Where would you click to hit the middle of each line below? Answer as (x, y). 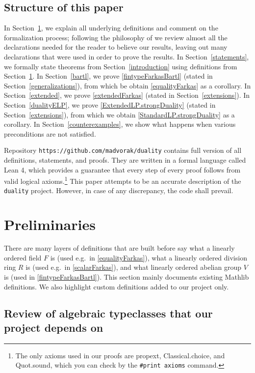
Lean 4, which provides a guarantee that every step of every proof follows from (122, 169)
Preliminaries (50, 224)
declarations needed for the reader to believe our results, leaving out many (116, 47)
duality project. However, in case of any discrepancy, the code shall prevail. (119, 190)
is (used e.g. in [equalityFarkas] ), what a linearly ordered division (149, 257)
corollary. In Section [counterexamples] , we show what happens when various (120, 124)
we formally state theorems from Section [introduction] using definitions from (121, 66)
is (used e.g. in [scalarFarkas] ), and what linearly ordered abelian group (133, 267)
